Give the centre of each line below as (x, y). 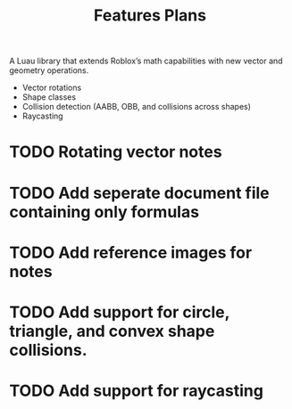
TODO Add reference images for (131, 253)
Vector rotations (52, 88)
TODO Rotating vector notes (116, 152)
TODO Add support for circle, (120, 312)
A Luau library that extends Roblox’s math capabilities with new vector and (146, 61)
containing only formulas (104, 212)
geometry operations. (49, 70)
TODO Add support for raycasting (136, 391)
